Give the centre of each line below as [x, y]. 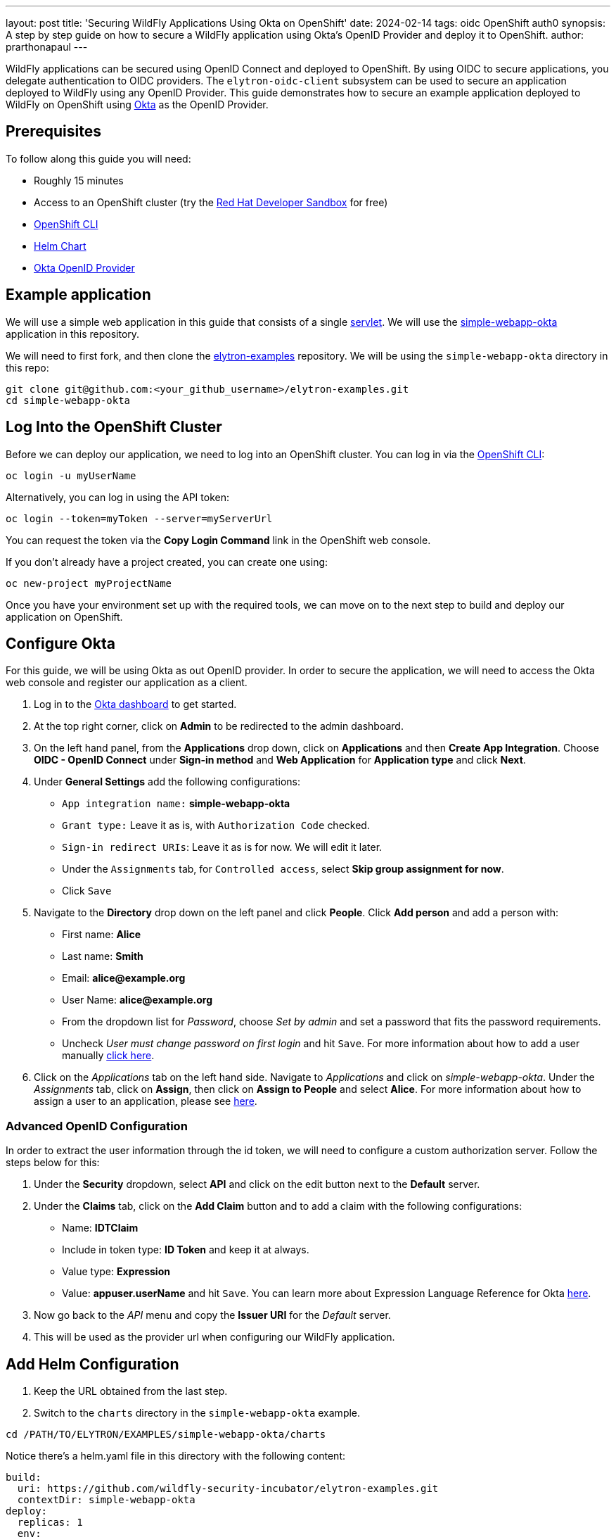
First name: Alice [101, 935]
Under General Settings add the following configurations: [167, 782]
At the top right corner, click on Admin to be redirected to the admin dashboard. [219, 726]
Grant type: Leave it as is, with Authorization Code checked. [216, 826]
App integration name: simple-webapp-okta [176, 804]
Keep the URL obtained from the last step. [131, 1391]
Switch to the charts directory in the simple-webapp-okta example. [197, 1412]
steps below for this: [53, 1163]
